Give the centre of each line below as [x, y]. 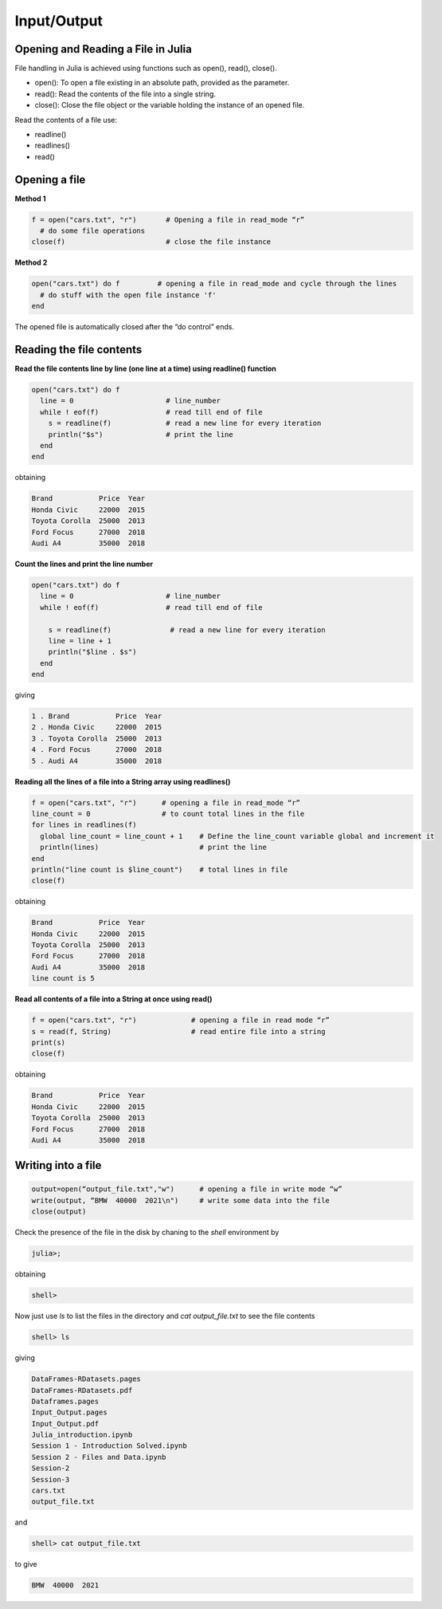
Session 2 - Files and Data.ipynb [99, 1457]
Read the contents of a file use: [66, 120]
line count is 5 [63, 978]
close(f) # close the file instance [151, 242]
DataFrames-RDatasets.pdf [82, 1390]
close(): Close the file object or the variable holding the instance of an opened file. [170, 105]
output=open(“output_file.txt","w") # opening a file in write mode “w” [187, 1189]
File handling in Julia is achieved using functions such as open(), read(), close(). [146, 69]
